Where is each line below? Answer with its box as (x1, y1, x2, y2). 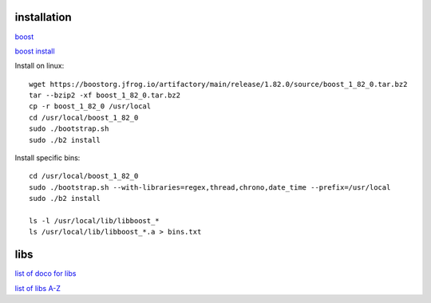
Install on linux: (14, 61, 65, 71)
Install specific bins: (14, 153, 81, 163)
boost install (14, 46, 55, 56)
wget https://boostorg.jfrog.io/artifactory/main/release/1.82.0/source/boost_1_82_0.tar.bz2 (29, 80, 408, 89)
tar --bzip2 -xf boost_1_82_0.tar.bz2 (29, 91, 181, 100)
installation (14, 10, 72, 24)
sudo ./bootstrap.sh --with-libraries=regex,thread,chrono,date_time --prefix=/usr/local (29, 183, 391, 191)
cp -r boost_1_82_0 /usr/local (29, 102, 152, 111)
